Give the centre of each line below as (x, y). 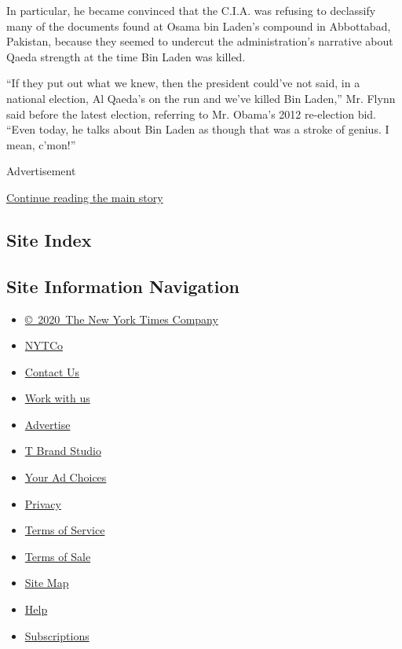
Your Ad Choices (66, 477)
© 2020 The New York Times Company (121, 319)
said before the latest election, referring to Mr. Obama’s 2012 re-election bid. (192, 114)
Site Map (47, 583)
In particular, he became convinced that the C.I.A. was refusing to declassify (191, 10)
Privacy (43, 503)
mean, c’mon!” (41, 144)
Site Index (49, 239)
